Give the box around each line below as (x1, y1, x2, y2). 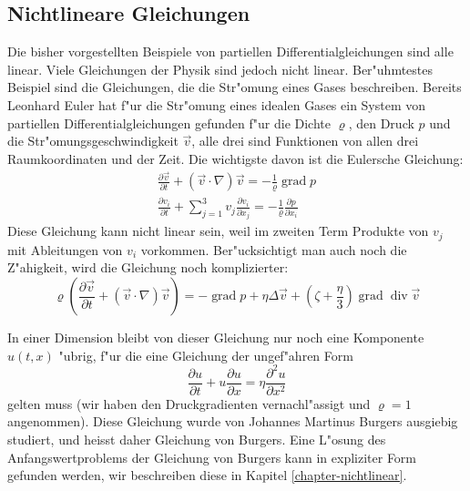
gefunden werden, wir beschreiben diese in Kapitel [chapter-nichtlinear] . (7, 465, 407, 485)
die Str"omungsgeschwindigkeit (7, 131, 179, 150)
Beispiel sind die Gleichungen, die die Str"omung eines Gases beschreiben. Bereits (7, 77, 462, 97)
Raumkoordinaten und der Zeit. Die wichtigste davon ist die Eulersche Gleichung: (7, 148, 464, 168)
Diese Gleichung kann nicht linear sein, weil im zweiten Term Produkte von (7, 221, 429, 240)
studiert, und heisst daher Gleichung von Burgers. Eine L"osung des (7, 429, 386, 448)
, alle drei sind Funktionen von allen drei (191, 131, 419, 150)
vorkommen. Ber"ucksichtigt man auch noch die (140, 240, 407, 259)
